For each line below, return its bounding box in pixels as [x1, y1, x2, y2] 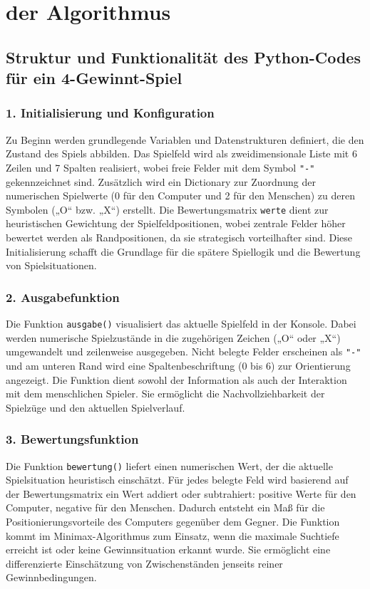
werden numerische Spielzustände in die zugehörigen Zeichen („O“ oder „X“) [6, 330, 341, 345]
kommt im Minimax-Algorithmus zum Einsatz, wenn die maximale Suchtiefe [6, 528, 339, 543]
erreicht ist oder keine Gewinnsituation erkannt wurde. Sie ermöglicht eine [6, 542, 331, 557]
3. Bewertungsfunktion [6, 430, 139, 448]
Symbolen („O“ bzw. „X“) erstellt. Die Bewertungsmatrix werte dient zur [6, 202, 329, 217]
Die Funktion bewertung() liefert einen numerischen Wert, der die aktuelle [6, 458, 333, 473]
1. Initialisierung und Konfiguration [6, 104, 215, 122]
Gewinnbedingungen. [6, 570, 97, 585]
